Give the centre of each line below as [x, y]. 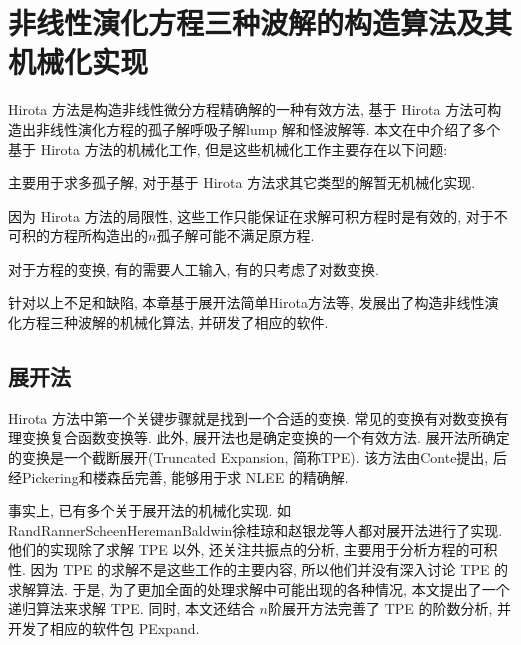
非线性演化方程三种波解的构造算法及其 [260, 22]
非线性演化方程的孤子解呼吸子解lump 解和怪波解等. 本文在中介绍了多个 [268, 128]
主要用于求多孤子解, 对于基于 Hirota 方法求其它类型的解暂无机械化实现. [242, 182]
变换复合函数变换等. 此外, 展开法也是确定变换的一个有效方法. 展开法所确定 [265, 437]
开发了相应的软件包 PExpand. [104, 627]
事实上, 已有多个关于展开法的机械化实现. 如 [150, 510]
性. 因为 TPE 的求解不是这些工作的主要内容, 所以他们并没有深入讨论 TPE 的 [258, 569]
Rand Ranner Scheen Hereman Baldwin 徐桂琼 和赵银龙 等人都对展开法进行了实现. [255, 529]
